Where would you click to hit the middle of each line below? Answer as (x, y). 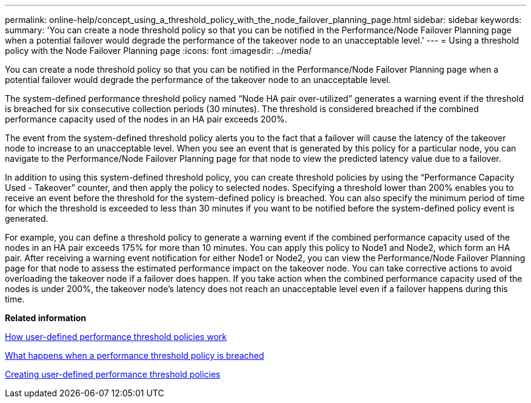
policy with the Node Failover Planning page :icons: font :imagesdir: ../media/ (159, 51)
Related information (46, 318)
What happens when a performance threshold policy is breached (135, 355)
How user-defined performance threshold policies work (116, 337)
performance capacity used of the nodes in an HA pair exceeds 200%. (146, 119)
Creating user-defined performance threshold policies (113, 374)
